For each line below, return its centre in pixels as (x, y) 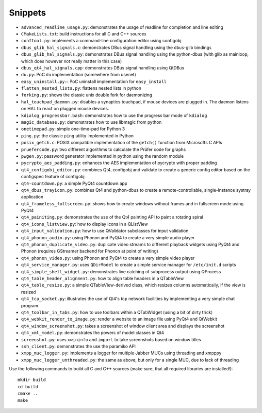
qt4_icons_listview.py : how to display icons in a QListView (84, 224)
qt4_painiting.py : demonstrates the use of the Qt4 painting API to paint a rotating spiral (112, 217)
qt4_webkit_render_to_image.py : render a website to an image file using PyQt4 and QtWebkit (119, 319)
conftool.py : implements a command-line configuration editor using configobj (101, 41)
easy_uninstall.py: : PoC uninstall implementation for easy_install (94, 81)
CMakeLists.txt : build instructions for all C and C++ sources (84, 33)
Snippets (27, 13)
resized (29, 292)
